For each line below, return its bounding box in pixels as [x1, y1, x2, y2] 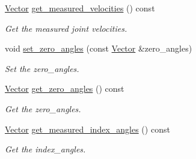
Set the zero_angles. [5, 62, 79, 74]
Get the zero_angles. [5, 102, 81, 115]
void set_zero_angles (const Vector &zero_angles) [5, 42, 192, 55]
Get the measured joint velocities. [5, 22, 127, 34]
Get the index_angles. [5, 143, 86, 155]
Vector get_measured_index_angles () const [5, 122, 170, 135]
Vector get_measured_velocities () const [5, 2, 155, 14]
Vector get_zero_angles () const [5, 82, 124, 95]
